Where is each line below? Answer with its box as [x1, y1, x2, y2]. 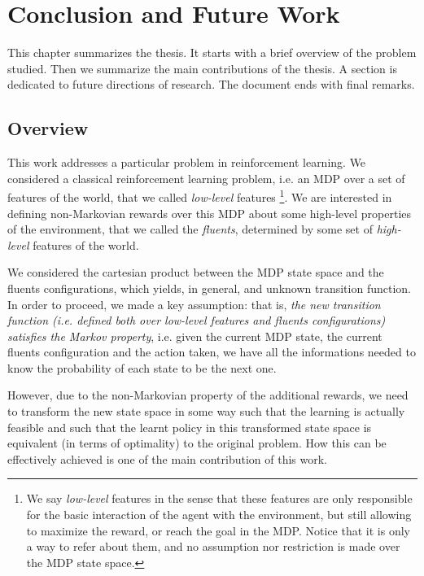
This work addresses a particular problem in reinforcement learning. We [7, 154, 366, 171]
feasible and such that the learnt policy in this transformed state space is [7, 418, 372, 435]
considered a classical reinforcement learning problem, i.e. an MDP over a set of [7, 169, 405, 186]
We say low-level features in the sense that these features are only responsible [26, 490, 413, 507]
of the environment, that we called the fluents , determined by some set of [7, 220, 373, 238]
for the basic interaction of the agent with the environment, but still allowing [26, 506, 412, 523]
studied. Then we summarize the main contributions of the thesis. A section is [7, 59, 397, 76]
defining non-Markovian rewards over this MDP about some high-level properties [7, 204, 412, 221]
